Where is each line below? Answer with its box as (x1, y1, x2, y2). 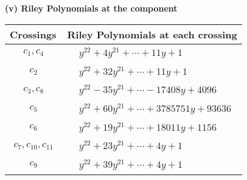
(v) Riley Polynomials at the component (5, 2, 178, 14)
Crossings (10, 27, 57, 41)
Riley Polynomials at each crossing (67, 27, 237, 41)
